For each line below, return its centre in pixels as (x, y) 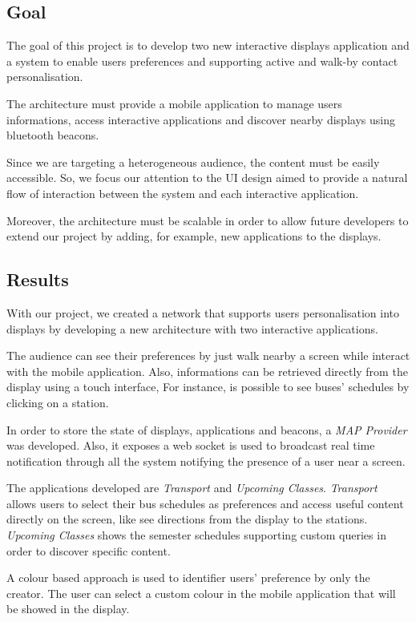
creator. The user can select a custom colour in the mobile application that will (201, 593)
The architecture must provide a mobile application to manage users (174, 103)
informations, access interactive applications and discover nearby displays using (201, 119)
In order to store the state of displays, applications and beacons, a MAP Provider (207, 429)
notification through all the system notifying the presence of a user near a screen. (206, 460)
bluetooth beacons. (53, 135)
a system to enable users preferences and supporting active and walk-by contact (202, 61)
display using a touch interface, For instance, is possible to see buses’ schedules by (208, 387)
